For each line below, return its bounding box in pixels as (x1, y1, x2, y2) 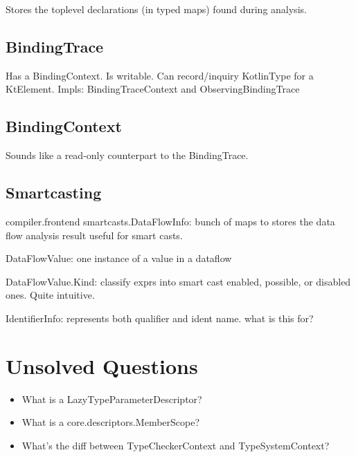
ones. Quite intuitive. (6, 288, 95, 302)
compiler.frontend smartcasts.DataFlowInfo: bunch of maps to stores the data (6, 214, 335, 228)
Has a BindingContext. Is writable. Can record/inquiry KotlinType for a (6, 68, 314, 82)
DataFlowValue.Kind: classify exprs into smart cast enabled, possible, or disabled (6, 274, 351, 288)
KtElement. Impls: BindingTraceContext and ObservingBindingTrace (6, 82, 300, 96)
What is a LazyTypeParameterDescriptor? (21, 391, 202, 406)
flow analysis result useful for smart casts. (6, 227, 183, 242)
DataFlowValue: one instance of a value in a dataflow (6, 251, 232, 265)
